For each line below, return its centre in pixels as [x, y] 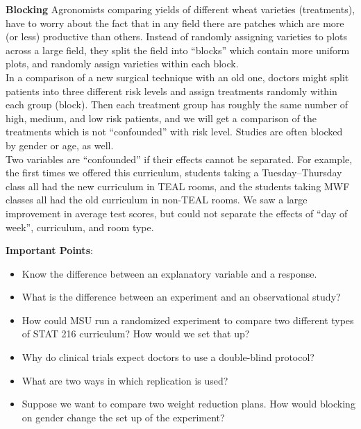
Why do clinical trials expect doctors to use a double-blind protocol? [168, 357]
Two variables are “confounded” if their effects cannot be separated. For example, [179, 159]
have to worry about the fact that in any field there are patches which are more [175, 23]
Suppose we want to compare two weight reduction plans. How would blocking [188, 404]
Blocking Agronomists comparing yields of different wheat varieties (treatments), [180, 9]
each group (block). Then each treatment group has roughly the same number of [177, 104]
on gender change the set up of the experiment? [123, 417]
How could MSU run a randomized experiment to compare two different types [188, 320]
